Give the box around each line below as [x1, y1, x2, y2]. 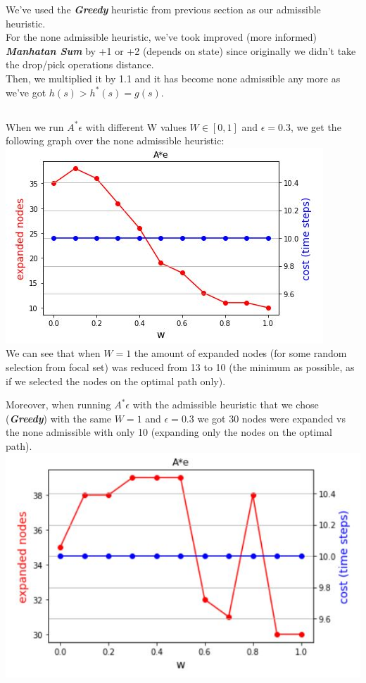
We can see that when [6, 346, 101, 361]
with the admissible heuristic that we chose [132, 397, 319, 412]
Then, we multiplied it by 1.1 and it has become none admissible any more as [6, 70, 341, 85]
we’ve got [6, 84, 46, 99]
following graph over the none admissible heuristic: [6, 133, 225, 148]
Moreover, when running [6, 397, 111, 412]
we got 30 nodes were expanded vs [197, 411, 346, 425]
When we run [6, 119, 64, 134]
